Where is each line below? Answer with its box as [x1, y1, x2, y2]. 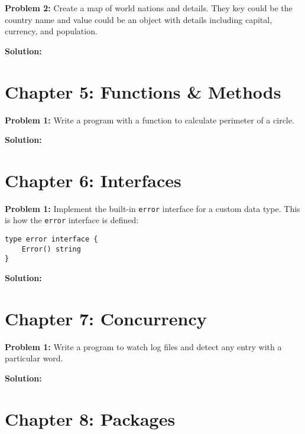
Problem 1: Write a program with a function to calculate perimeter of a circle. [5, 113, 294, 126]
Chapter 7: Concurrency [5, 306, 207, 330]
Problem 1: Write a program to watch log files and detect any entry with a [5, 340, 282, 353]
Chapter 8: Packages [5, 406, 176, 430]
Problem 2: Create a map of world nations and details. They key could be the [5, 2, 293, 14]
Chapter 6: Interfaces [5, 168, 181, 192]
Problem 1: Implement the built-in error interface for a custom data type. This [5, 202, 300, 214]
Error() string [21, 244, 81, 253]
